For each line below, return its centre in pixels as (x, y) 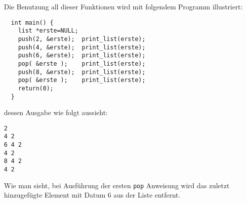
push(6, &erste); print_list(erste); (82, 56)
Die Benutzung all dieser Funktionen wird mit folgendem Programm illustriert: (123, 6)
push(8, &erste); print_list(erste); (82, 72)
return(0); (36, 88)
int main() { (32, 22)
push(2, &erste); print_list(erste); (82, 39)
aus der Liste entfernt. (147, 195)
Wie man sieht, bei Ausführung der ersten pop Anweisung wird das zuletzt (117, 185)
